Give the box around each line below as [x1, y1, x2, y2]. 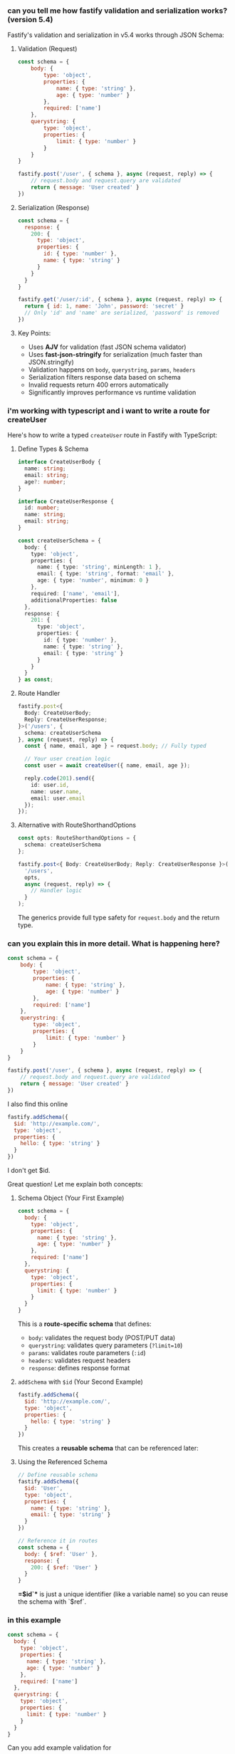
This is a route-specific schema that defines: [17, 1320, 152, 1328]
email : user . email [31, 795, 85, 802]
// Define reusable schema [17, 1471, 98, 1479]
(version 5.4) [7, 14, 53, 24]
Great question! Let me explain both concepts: [7, 1180, 144, 1189]
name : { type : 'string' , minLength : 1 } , [36, 563, 162, 571]
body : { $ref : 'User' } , [24, 1550, 98, 1557]
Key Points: [17, 328, 51, 337]
